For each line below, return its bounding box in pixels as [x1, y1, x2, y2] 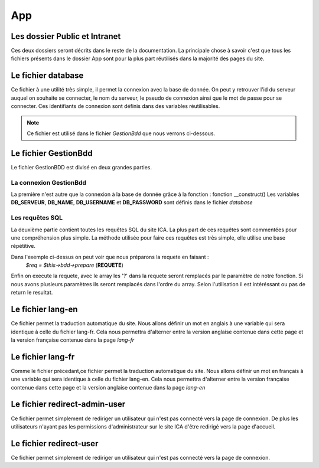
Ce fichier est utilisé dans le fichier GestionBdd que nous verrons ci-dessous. [27, 130, 216, 137]
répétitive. [11, 243, 35, 250]
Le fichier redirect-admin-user [11, 399, 126, 410]
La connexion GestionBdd [11, 178, 87, 186]
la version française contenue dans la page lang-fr [11, 336, 135, 343]
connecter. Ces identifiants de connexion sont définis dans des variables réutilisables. [11, 103, 220, 110]
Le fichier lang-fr [11, 352, 75, 362]
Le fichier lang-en [11, 305, 78, 315]
